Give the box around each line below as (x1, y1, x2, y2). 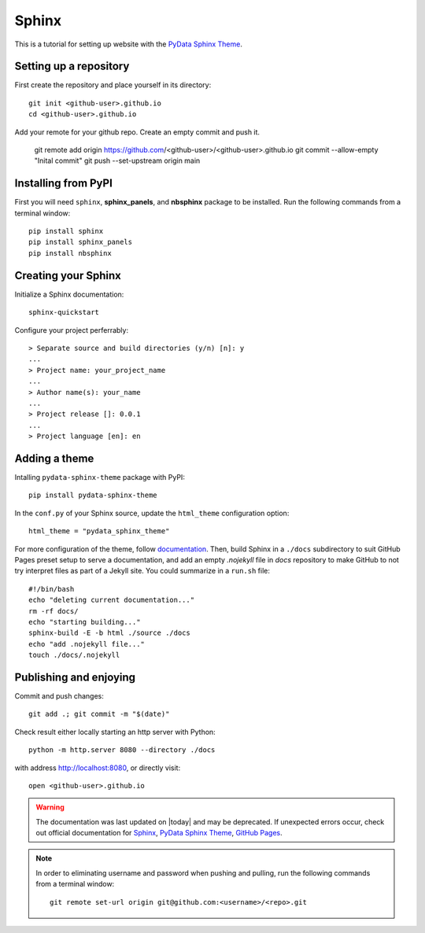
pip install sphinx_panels (28, 238, 133, 247)
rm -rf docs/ (28, 607, 79, 615)
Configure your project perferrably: (14, 325, 129, 334)
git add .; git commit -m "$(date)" (28, 710, 170, 719)
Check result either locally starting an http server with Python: (14, 727, 216, 736)
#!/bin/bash (28, 585, 75, 593)
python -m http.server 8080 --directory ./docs (28, 746, 216, 754)
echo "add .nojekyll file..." (28, 640, 146, 648)
